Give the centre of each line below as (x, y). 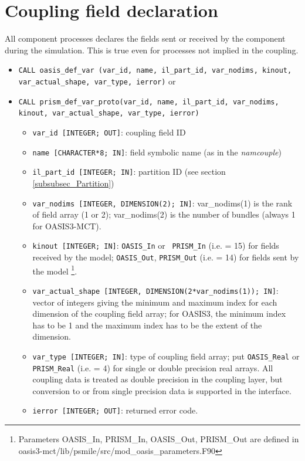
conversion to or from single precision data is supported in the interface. (162, 390)
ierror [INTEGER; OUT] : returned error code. (115, 410)
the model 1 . (55, 270)
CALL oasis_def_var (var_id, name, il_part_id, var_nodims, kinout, (155, 71)
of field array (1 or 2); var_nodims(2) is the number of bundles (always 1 (164, 214)
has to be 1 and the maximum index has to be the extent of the (147, 325)
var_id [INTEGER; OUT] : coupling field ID (109, 132)
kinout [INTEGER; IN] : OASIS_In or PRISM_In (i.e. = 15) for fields (156, 245)
